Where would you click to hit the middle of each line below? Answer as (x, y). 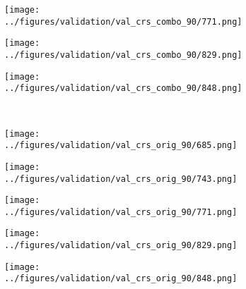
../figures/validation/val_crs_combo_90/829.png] (123, 55)
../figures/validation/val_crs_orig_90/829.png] (121, 246)
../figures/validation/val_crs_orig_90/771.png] (121, 212)
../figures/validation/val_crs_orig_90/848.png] (121, 279)
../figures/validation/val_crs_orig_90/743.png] (121, 179)
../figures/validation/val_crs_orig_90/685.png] (121, 146)
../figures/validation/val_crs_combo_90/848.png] (123, 88)
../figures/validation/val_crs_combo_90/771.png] (123, 21)
